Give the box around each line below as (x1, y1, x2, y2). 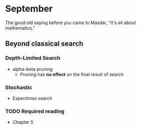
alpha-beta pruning (12, 66, 53, 72)
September (5, 3, 53, 15)
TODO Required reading (5, 107, 64, 114)
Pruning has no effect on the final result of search (20, 71, 124, 77)
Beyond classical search (5, 40, 84, 48)
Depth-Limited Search (5, 55, 60, 62)
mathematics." (5, 25, 35, 31)
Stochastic (5, 84, 33, 91)
